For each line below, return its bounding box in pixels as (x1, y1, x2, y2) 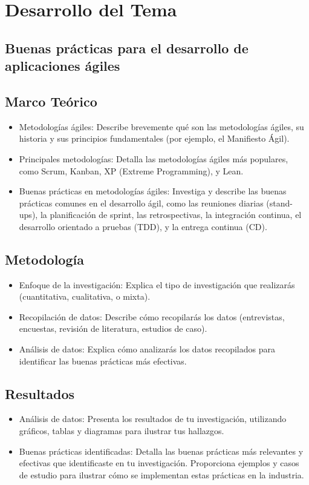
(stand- (266, 196, 293, 209)
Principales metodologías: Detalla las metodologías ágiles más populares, (19, 152, 288, 165)
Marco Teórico (5, 91, 97, 110)
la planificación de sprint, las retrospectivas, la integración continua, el (40, 208, 302, 221)
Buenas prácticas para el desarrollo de (5, 38, 249, 57)
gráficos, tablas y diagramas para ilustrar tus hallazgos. (19, 424, 224, 437)
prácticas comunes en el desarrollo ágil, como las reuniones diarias (19, 196, 264, 209)
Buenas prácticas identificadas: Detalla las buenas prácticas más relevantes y (19, 444, 304, 457)
